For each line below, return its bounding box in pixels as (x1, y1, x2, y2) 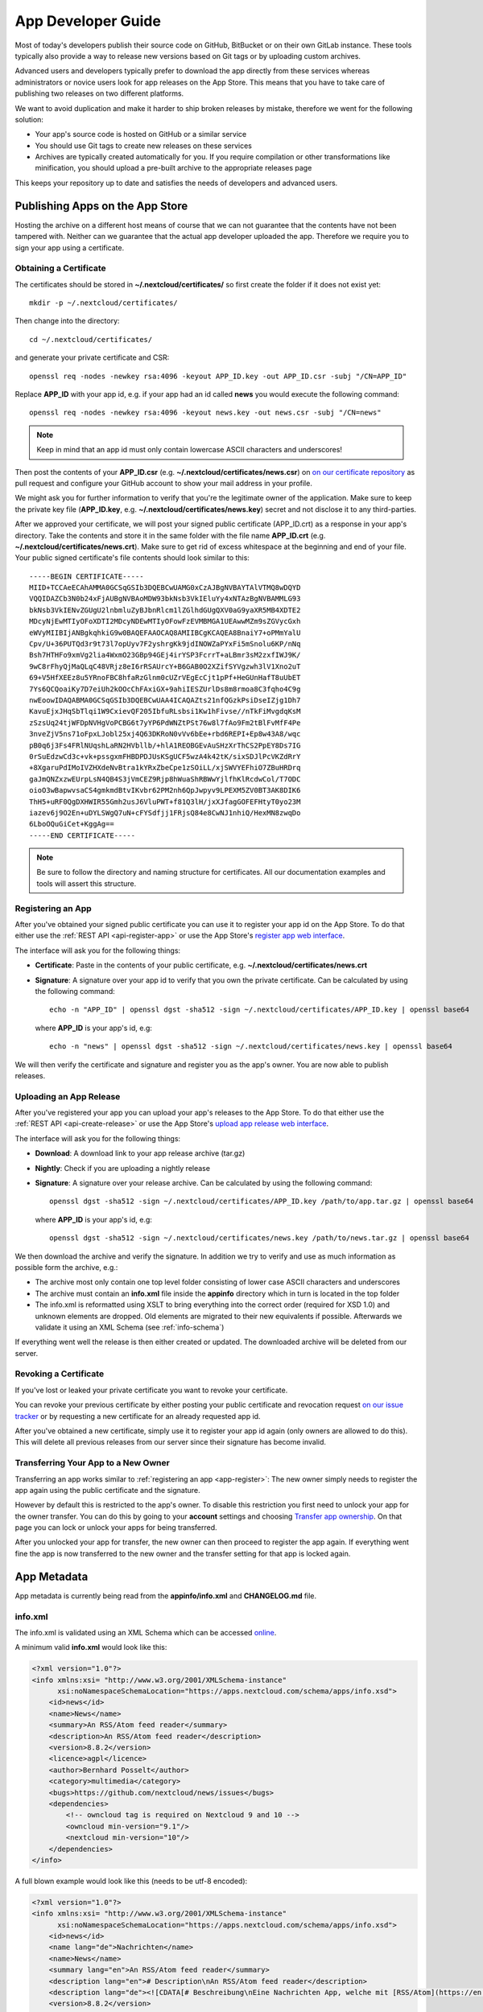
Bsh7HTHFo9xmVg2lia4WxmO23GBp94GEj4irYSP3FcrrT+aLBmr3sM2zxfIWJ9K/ (29, 650, 301, 660)
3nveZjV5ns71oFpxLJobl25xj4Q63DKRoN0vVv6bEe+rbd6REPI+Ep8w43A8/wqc (29, 729, 301, 739)
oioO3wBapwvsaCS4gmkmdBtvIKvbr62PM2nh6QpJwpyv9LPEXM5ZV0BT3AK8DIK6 (29, 785, 301, 795)
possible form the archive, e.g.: (14, 1262, 118, 1272)
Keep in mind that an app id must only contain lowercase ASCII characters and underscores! (36, 445, 342, 455)
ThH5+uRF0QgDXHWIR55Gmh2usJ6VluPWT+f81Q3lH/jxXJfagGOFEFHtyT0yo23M (29, 797, 301, 806)
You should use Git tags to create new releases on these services (35, 141, 253, 150)
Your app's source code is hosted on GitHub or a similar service (35, 130, 247, 139)
